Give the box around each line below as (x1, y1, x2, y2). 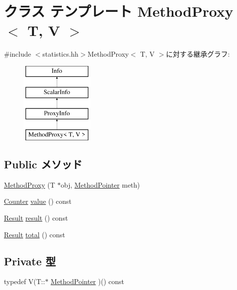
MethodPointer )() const (51, 276, 124, 287)
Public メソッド (4, 157, 82, 172)
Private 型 (4, 253, 56, 268)
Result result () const (4, 213, 68, 223)
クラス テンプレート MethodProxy (4, 1, 234, 21)
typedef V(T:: (4, 276, 45, 287)
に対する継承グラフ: (166, 49, 230, 59)
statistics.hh (42, 49, 79, 59)
